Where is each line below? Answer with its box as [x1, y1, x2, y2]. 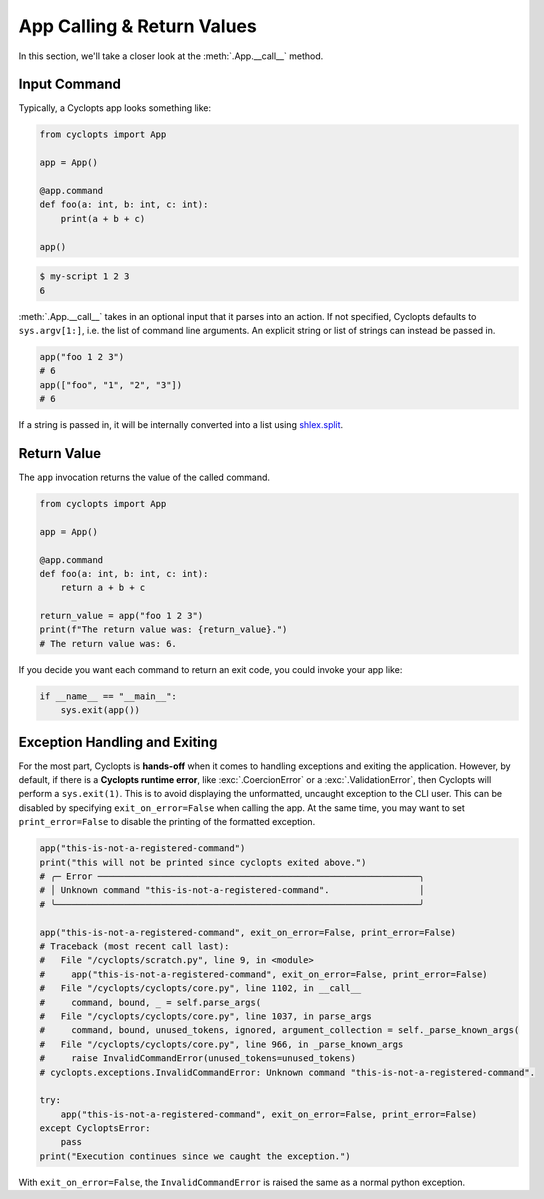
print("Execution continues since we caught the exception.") [39, 1150, 351, 1162]
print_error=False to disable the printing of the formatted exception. [18, 816, 316, 828]
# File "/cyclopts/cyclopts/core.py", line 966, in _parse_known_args [39, 1038, 404, 1050]
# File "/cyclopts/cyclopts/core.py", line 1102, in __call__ [39, 983, 362, 994]
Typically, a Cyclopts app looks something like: [18, 102, 212, 114]
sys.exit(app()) [60, 705, 140, 716]
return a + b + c [60, 582, 146, 594]
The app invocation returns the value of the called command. [18, 471, 270, 483]
